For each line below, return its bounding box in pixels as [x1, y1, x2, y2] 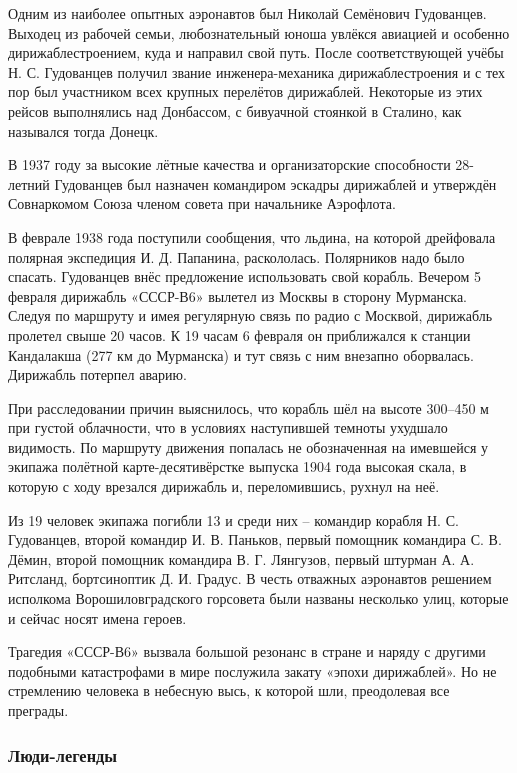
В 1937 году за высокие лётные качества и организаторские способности [8, 154, 451, 175]
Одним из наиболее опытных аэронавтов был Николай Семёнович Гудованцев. [8, 3, 487, 23]
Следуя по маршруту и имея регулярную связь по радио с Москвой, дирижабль [8, 305, 493, 326]
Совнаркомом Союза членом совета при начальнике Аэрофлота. [8, 193, 396, 214]
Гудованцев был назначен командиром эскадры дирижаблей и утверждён [54, 173, 497, 194]
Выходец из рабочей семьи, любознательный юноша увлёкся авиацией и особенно [8, 22, 510, 43]
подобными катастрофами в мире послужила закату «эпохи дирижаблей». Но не [8, 660, 497, 681]
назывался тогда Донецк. [8, 120, 159, 141]
